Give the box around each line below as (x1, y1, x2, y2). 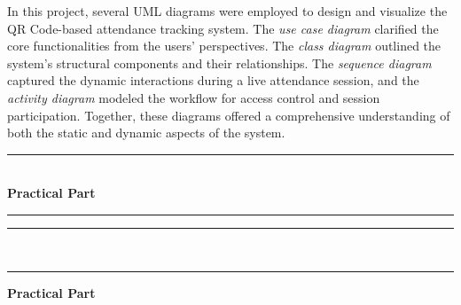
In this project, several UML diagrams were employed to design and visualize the (7, 2, 448, 20)
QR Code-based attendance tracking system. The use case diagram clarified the (7, 19, 439, 37)
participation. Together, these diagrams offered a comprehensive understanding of (7, 106, 450, 124)
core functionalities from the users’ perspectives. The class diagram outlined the (7, 36, 441, 55)
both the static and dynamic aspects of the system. (7, 123, 285, 142)
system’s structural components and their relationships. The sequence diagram (7, 53, 432, 72)
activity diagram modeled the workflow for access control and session (7, 88, 380, 106)
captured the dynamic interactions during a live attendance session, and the (7, 71, 419, 90)
